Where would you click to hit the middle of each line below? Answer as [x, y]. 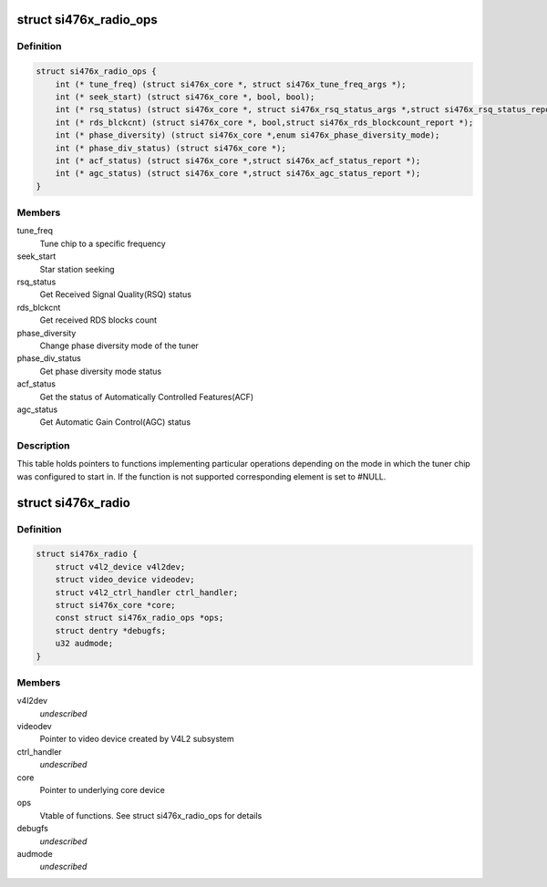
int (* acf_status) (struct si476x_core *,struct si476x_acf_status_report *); [238, 160]
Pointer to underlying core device [103, 789]
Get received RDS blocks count [98, 320]
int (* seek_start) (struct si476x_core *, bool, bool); [185, 97]
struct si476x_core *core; [116, 605]
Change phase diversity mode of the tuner [119, 346]
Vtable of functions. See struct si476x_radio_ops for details [151, 815]
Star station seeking [77, 269]
